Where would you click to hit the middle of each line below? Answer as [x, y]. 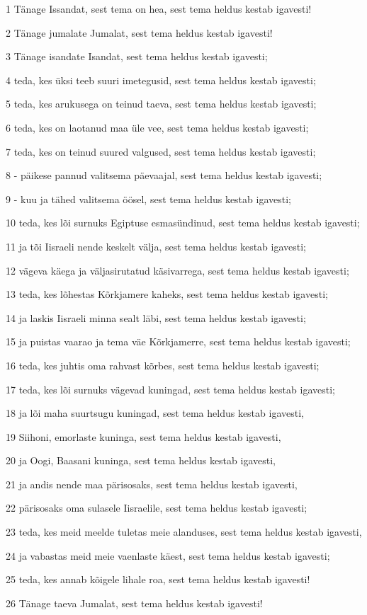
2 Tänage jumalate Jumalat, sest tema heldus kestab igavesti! [139, 32]
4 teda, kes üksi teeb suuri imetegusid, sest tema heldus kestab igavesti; [161, 80]
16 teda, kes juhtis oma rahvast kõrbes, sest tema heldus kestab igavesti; [163, 365]
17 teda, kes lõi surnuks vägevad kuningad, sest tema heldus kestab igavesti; [170, 389]
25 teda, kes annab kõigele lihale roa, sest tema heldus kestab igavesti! [158, 579]
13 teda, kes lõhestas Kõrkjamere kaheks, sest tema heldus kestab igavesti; [167, 294]
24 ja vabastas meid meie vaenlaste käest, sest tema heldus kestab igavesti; [168, 555]
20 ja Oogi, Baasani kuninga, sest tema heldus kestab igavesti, [141, 460]
